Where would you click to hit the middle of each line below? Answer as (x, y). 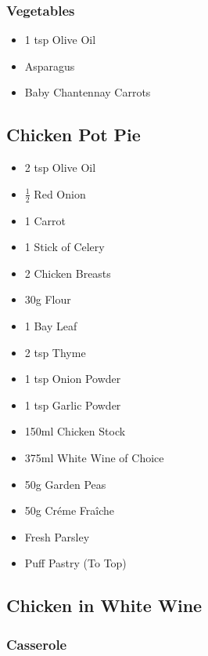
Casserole (37, 644)
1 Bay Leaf (51, 326)
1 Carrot (45, 220)
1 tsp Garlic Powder (73, 405)
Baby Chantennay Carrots (88, 92)
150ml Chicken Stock (75, 431)
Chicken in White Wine (104, 605)
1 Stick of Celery (65, 247)
